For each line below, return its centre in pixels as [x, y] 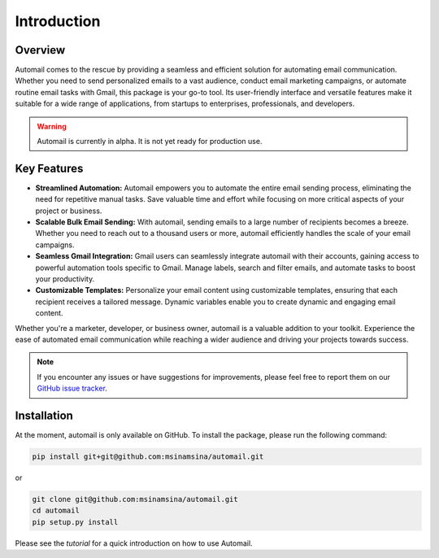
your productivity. [65, 279]
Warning [52, 126]
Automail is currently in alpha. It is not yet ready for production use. [150, 142]
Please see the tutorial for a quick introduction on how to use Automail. [134, 543]
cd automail [56, 511]
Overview [40, 50]
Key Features [49, 168]
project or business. [69, 211]
